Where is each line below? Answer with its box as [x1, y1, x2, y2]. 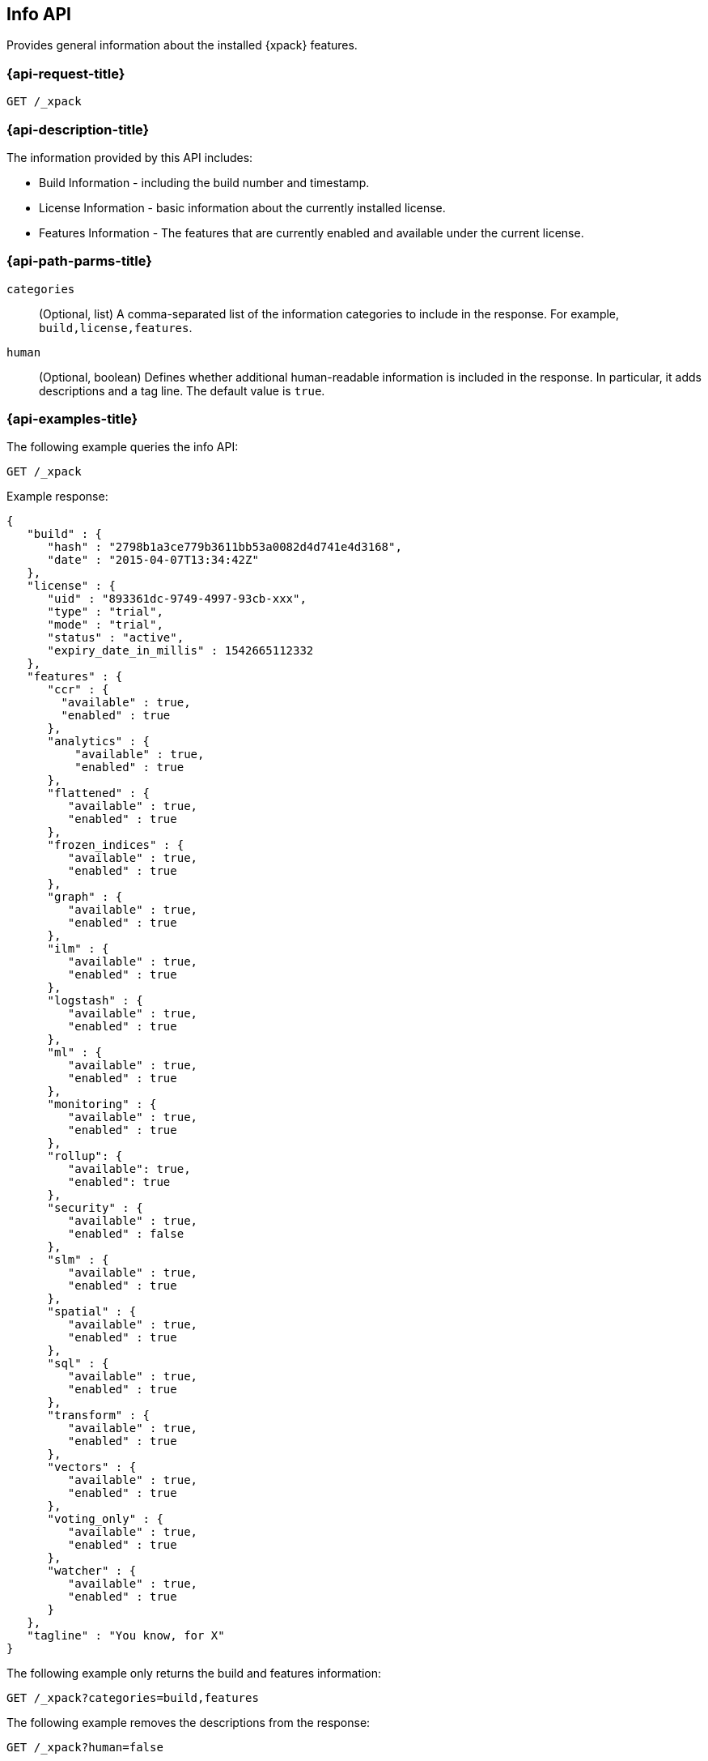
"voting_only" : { [47, 1512, 163, 1526]
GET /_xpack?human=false [6, 1741, 163, 1755]
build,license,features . [39, 320, 193, 335]
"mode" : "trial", [47, 618, 163, 632]
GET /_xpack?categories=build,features [6, 1691, 259, 1705]
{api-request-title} [6, 65, 125, 82]
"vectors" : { [47, 1460, 137, 1474]
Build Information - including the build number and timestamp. [39, 175, 370, 190]
